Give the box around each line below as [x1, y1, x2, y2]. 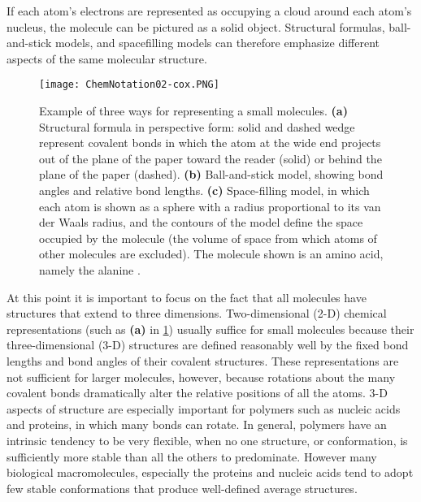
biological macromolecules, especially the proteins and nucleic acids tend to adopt [7, 464, 414, 481]
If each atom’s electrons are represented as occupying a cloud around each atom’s [7, 2, 412, 19]
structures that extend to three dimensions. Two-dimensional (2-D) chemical [7, 305, 387, 322]
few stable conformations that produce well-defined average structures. [7, 479, 358, 496]
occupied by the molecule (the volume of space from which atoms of [39, 229, 377, 246]
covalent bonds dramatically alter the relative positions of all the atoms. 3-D [7, 384, 388, 401]
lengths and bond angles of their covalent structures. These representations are [7, 352, 399, 369]
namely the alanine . [39, 261, 141, 278]
